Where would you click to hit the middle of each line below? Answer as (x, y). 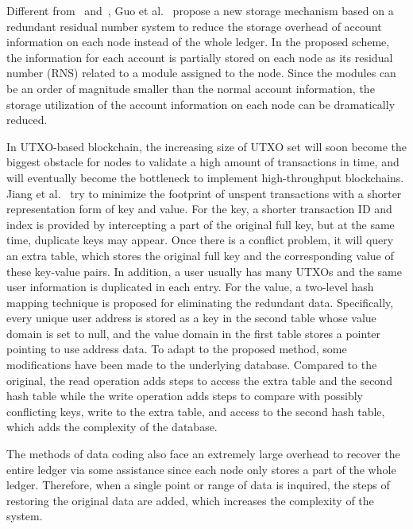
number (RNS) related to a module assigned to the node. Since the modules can (201, 73)
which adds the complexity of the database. (112, 427)
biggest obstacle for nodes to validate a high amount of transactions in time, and (203, 162)
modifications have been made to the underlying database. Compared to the (192, 365)
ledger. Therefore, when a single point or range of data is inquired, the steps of (198, 485)
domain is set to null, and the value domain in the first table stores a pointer (194, 333)
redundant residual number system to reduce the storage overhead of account (194, 26)
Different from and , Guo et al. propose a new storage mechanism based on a (200, 10)
